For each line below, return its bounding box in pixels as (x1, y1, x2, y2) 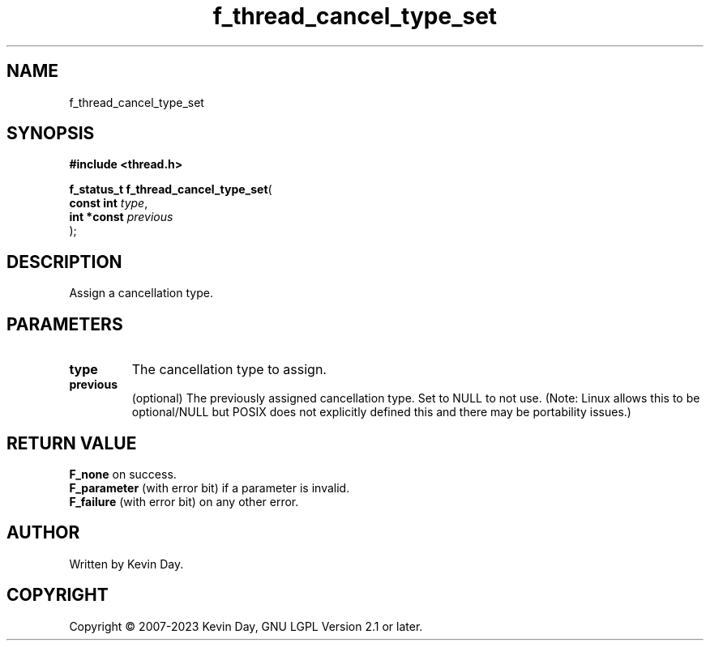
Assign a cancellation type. (69, 286, 213, 300)
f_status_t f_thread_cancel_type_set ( (69, 182, 272, 197)
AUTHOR (6, 522, 80, 543)
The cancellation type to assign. (131, 361, 327, 378)
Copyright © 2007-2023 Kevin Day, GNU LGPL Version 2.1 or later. (69, 619, 423, 633)
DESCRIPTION (6, 251, 122, 272)
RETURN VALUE (6, 432, 137, 453)
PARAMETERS (6, 313, 123, 334)
